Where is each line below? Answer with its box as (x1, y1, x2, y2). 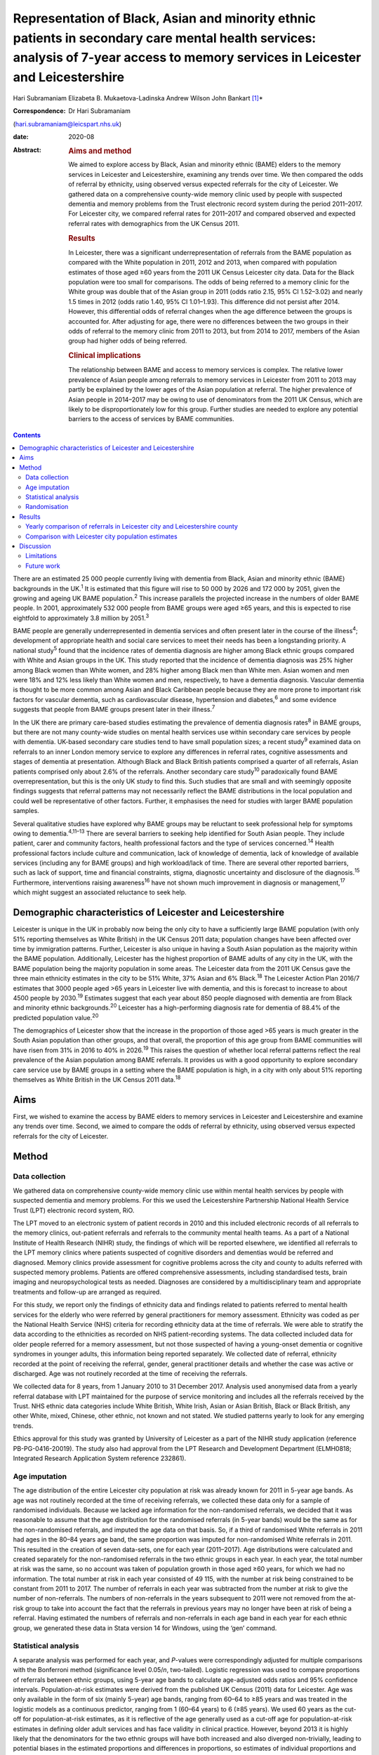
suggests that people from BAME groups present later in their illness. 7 (13, 704, 215, 714)
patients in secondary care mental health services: (13, 30, 317, 46)
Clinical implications (68, 351, 141, 361)
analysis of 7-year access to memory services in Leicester (13, 50, 361, 66)
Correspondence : (13, 107, 66, 115)
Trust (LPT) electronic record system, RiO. (13, 1206, 135, 1214)
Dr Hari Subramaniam (68, 107, 131, 115)
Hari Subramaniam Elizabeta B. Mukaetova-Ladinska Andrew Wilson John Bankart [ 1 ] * (13, 93, 263, 102)
